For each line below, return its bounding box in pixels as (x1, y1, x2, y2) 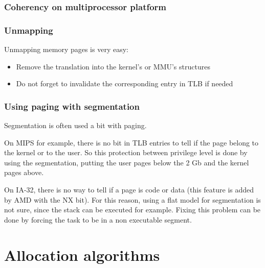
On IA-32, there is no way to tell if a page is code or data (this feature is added (4, 184, 254, 195)
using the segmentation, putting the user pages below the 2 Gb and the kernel (4, 157, 249, 167)
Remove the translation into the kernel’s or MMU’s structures (16, 61, 210, 71)
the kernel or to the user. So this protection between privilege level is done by (4, 147, 248, 158)
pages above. (4, 167, 44, 178)
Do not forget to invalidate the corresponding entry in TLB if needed (16, 78, 233, 89)
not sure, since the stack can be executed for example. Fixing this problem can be (4, 204, 261, 215)
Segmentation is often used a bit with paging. (4, 120, 147, 131)
